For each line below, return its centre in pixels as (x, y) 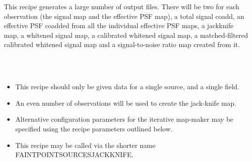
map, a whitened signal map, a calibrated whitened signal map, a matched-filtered (126, 35)
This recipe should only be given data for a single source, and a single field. (127, 87)
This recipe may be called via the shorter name (85, 145)
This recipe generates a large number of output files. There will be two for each (122, 6)
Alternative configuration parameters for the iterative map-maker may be (124, 119)
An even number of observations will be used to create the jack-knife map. (126, 103)
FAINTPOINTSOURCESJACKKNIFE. (74, 154)
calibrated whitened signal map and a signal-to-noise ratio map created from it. (122, 44)
